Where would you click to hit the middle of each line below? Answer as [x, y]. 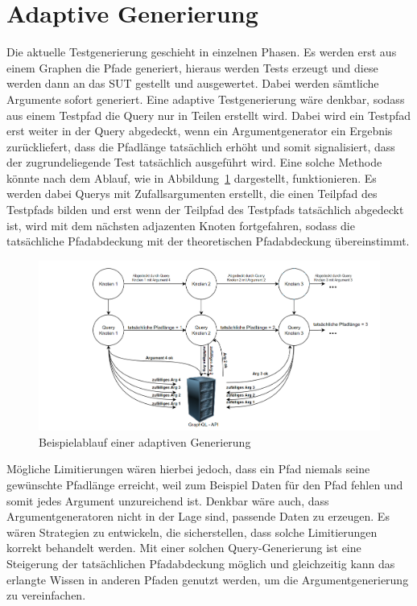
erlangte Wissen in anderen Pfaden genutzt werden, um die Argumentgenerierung [208, 579]
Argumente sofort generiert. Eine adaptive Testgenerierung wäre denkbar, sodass [206, 99]
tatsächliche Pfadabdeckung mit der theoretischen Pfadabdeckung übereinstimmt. [208, 241]
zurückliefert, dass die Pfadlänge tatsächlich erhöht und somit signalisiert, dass [201, 146]
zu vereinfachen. [46, 595]
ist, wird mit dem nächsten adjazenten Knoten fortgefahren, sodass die [181, 225]
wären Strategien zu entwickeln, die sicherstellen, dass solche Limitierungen [192, 532]
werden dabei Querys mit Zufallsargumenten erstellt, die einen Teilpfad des [192, 194]
